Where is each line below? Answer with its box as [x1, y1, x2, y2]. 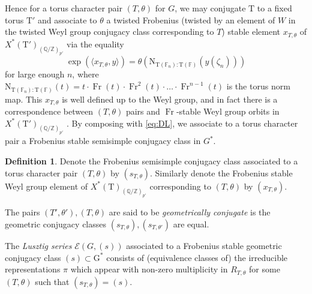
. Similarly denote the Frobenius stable [150, 166, 293, 179]
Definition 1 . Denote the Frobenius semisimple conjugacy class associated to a [5, 155, 298, 167]
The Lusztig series [5, 239, 72, 252]
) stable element [221, 25, 281, 38]
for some [249, 263, 280, 275]
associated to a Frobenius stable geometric [126, 239, 282, 252]
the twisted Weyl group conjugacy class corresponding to [5, 25, 214, 38]
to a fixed [257, 2, 292, 14]
